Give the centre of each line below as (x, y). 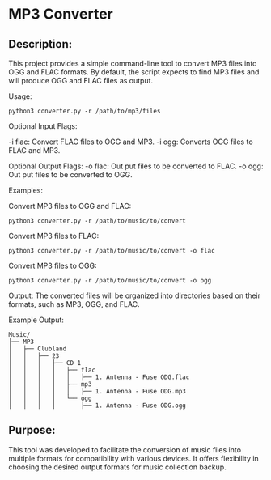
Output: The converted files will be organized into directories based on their (135, 295)
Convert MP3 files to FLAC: (54, 236)
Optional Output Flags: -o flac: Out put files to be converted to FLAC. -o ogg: (136, 166)
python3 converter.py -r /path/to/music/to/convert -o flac (112, 251)
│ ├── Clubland (38, 349)
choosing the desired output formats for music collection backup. (117, 467)
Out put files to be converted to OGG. (70, 174)
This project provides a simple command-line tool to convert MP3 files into (133, 63)
